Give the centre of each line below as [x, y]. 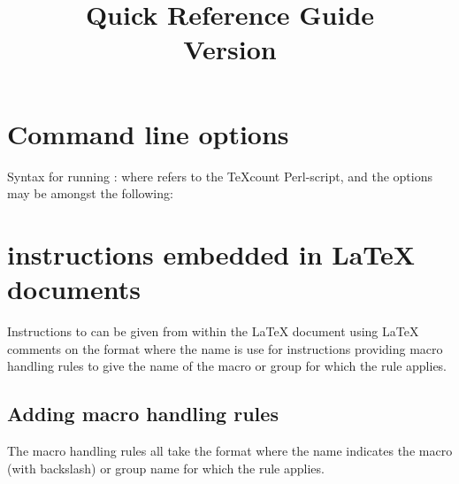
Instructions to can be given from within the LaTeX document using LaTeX [213, 331]
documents [74, 289]
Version [230, 49]
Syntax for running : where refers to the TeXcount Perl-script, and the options [220, 176]
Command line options [148, 133]
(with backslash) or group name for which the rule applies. [166, 468]
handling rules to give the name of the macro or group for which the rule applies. [227, 366]
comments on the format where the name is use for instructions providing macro [225, 348]
